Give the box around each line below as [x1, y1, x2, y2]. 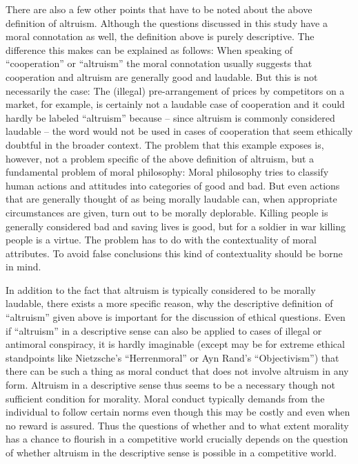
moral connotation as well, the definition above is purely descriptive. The [6, 29, 315, 44]
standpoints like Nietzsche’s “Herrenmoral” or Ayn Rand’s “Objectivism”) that [6, 350, 339, 364]
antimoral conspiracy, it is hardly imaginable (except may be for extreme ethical [6, 337, 345, 351]
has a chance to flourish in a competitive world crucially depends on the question [6, 431, 348, 446]
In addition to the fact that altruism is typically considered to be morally [6, 282, 316, 297]
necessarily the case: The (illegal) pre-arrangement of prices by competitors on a [6, 83, 345, 98]
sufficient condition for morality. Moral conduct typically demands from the [6, 391, 325, 405]
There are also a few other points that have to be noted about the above [6, 2, 312, 16]
